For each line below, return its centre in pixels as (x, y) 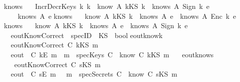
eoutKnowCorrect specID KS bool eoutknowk (87, 35)
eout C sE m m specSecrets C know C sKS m (94, 74)
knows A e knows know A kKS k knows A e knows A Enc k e (127, 16)
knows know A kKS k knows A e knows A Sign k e (96, 25)
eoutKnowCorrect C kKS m (54, 45)
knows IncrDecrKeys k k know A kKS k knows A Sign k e (107, 6)
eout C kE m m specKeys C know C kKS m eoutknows (112, 54)
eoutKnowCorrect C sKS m (57, 64)
